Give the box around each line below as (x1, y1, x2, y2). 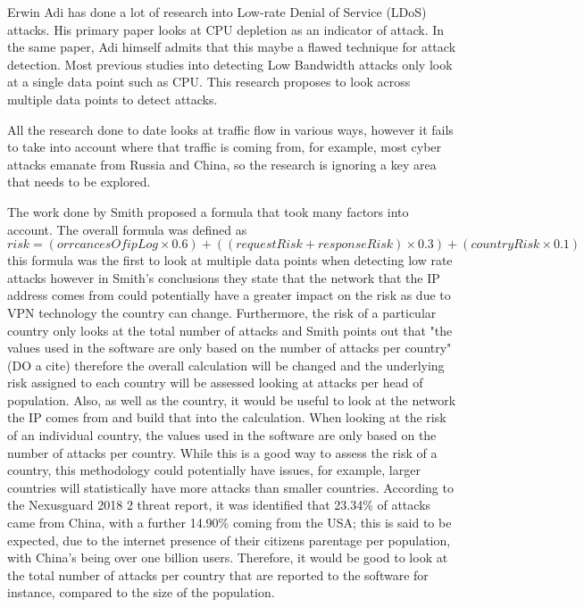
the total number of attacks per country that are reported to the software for (7, 565, 429, 584)
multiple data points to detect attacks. (7, 89, 218, 108)
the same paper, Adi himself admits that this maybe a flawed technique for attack (7, 37, 456, 56)
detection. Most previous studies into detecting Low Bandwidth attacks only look (7, 54, 453, 73)
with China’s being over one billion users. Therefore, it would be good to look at (7, 548, 448, 567)
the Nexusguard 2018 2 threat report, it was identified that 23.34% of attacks (7, 495, 431, 514)
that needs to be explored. (7, 172, 151, 191)
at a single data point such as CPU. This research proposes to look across (7, 72, 411, 91)
